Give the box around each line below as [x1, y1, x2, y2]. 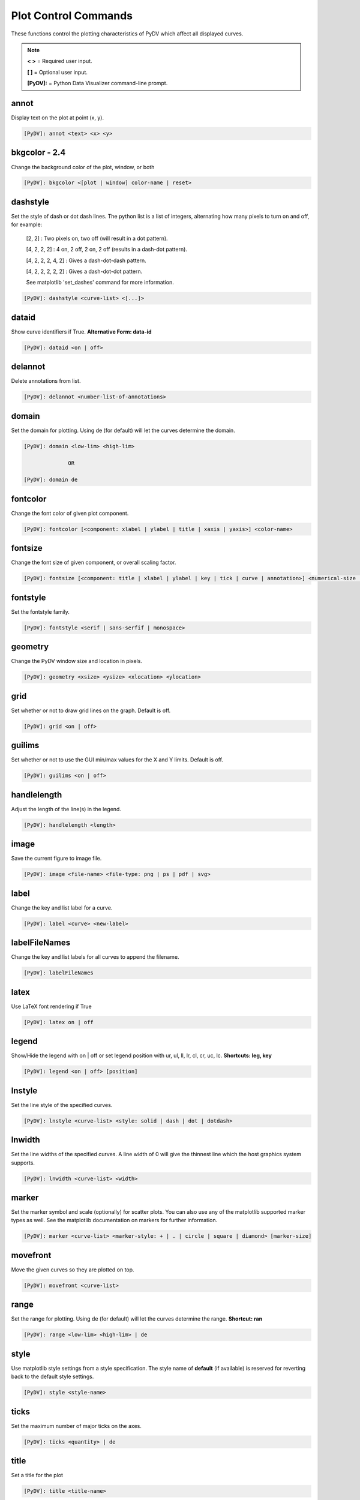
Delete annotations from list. [11, 377, 81, 385]
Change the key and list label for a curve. [11, 904, 113, 911]
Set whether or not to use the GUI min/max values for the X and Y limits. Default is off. [11, 756, 223, 763]
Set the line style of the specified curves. [11, 1101, 113, 1108]
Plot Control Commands [11, 9, 133, 22]
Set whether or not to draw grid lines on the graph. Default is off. [11, 707, 171, 714]
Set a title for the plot [11, 1472, 63, 1479]
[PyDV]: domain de [23, 476, 78, 483]
